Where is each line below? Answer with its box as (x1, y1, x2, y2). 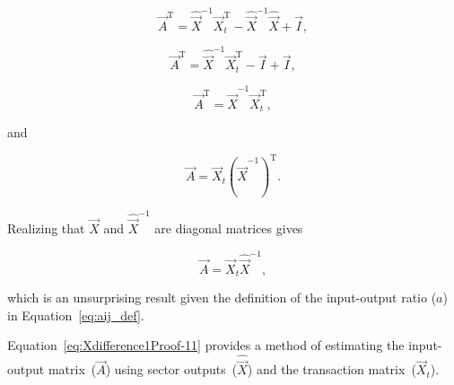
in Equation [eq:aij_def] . (7, 305, 144, 324)
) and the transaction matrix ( (247, 360, 416, 379)
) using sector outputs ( (105, 360, 238, 379)
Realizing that (7, 219, 85, 238)
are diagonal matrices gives (154, 219, 303, 238)
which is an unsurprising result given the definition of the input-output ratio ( (7, 288, 437, 307)
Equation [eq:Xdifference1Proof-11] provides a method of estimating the (7, 336, 405, 354)
